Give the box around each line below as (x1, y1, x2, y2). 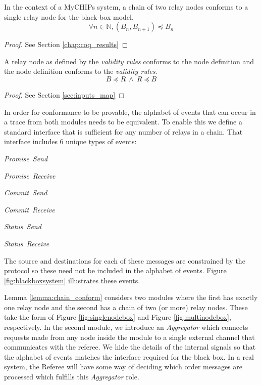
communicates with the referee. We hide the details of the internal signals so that (4, 341, 256, 352)
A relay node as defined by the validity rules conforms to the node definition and (4, 56, 254, 66)
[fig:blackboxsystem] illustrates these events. (4, 275, 140, 285)
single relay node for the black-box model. (4, 11, 134, 22)
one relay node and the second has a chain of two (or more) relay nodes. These (4, 302, 248, 312)
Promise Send (4, 153, 48, 163)
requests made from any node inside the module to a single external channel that (4, 331, 255, 342)
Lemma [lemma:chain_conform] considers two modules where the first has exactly (4, 292, 258, 303)
